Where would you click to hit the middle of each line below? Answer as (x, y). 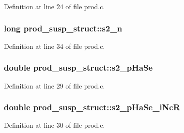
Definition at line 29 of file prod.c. (54, 85)
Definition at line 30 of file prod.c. (54, 125)
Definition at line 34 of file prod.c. (54, 46)
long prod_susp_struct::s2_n (63, 28)
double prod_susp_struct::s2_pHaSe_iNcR (92, 107)
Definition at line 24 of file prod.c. (54, 6)
